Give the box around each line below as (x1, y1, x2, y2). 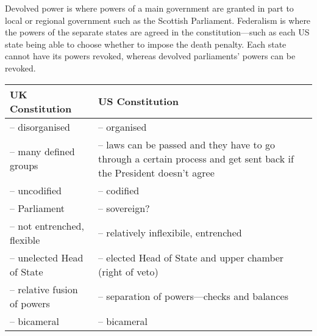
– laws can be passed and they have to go (98, 137, 276, 152)
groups (10, 158, 38, 173)
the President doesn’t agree (98, 165, 215, 180)
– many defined (10, 144, 75, 159)
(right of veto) (98, 264, 158, 279)
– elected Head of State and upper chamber (98, 250, 284, 265)
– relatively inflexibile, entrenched (98, 225, 242, 240)
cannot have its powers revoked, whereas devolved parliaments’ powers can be (5, 49, 296, 62)
